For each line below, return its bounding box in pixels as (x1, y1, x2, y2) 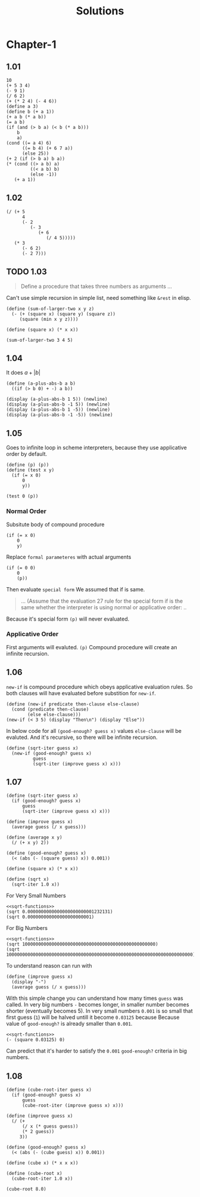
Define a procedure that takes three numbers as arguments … (20, 283, 173, 290)
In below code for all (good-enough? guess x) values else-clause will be (6, 727, 182, 734)
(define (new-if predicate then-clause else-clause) (6, 701, 140, 707)
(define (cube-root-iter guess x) (6, 1087, 92, 1093)
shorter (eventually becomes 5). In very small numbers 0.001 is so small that (6, 1008, 193, 1015)
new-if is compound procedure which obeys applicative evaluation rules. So (6, 683, 193, 690)
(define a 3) (6, 103, 39, 109)
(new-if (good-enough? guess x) (11, 750, 92, 756)
